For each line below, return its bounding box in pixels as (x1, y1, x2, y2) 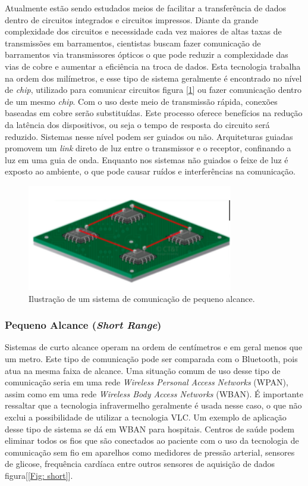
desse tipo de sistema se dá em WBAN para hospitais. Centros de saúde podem (5, 422, 295, 435)
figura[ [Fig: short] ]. (5, 469, 73, 481)
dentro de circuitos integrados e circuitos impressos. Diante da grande (5, 13, 259, 26)
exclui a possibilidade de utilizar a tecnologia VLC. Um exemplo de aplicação (5, 411, 287, 423)
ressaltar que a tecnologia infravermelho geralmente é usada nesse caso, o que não (5, 399, 302, 412)
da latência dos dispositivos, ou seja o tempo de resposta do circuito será (5, 118, 270, 130)
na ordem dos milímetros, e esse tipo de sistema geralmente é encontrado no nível (5, 71, 302, 84)
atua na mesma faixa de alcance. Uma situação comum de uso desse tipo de (5, 364, 281, 376)
